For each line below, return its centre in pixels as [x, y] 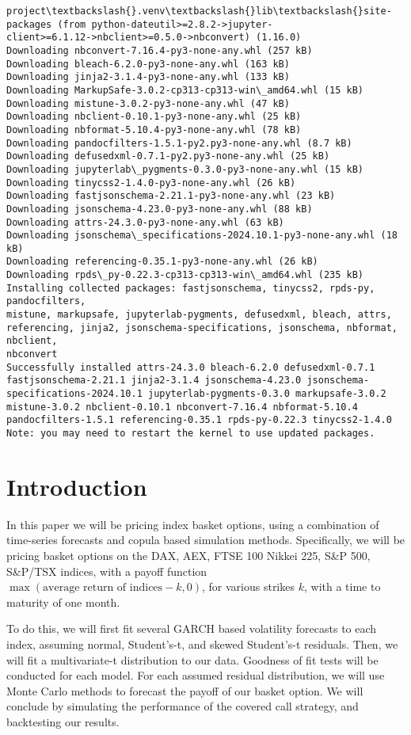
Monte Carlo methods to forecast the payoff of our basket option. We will [185, 690]
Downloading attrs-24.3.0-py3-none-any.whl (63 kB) [145, 222]
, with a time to [342, 586]
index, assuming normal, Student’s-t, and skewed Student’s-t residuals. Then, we [202, 644]
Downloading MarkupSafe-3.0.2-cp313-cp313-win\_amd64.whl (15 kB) [185, 90]
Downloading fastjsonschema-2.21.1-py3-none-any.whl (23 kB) [171, 196]
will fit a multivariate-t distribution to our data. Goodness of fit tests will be [192, 659]
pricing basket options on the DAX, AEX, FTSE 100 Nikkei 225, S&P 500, [188, 555]
